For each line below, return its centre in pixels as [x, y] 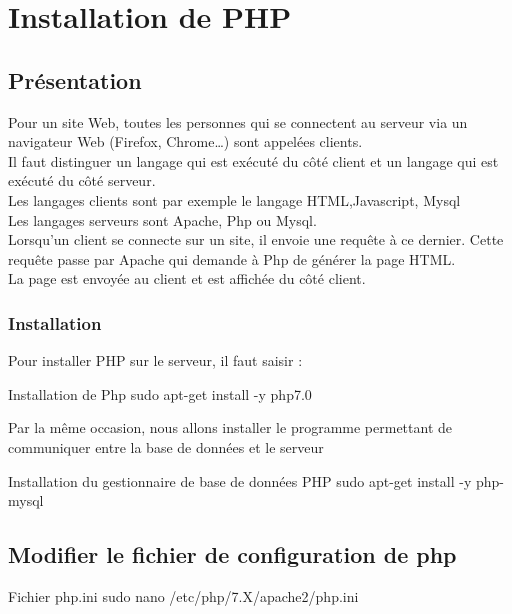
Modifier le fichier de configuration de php [232, 554]
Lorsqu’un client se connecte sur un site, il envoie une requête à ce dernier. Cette [256, 239]
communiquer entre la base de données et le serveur [166, 446]
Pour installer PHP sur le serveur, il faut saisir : [155, 360]
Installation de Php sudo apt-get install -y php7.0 [160, 393]
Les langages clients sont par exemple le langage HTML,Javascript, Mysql [234, 199]
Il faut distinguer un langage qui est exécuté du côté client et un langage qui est [253, 160]
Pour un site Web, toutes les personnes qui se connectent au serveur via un [238, 121]
